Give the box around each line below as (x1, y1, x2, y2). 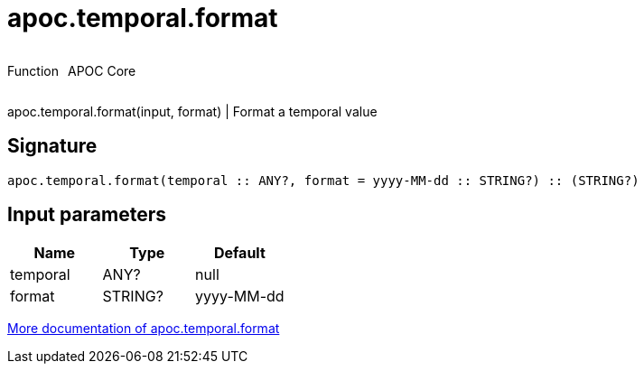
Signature (7, 134, 98, 158)
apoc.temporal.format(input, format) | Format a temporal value (7, 103, 378, 119)
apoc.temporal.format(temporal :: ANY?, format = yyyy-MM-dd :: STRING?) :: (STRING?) (7, 172, 639, 188)
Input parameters (7, 203, 167, 227)
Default (213, 244, 266, 263)
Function (7, 62, 59, 79)
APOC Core (67, 62, 136, 79)
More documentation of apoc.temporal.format (7, 320, 280, 337)
